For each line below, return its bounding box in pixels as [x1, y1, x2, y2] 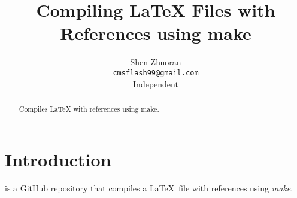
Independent [133, 77, 178, 90]
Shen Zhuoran [130, 56, 181, 68]
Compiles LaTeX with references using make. [19, 103, 159, 114]
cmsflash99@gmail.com [113, 68, 199, 77]
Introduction [5, 147, 111, 171]
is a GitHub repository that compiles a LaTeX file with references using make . [5, 181, 293, 194]
